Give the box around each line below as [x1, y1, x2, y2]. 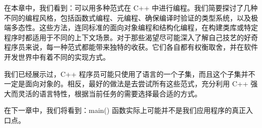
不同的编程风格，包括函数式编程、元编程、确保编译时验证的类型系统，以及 [4, 12, 251, 23]
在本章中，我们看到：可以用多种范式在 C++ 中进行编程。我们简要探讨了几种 [4, 3, 258, 13]
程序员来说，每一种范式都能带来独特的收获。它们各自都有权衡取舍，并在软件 [4, 42, 258, 52]
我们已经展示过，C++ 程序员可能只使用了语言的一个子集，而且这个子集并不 [4, 68, 255, 79]
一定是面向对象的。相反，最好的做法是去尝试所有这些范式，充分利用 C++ [4, 78, 248, 89]
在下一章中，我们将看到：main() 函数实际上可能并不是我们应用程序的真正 [4, 105, 246, 115]
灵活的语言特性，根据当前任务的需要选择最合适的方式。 [18, 88, 202, 98]
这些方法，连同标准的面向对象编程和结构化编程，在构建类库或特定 [39, 22, 258, 33]
